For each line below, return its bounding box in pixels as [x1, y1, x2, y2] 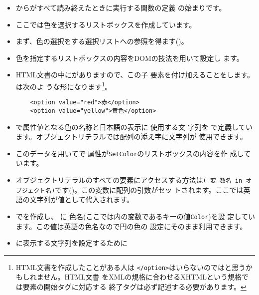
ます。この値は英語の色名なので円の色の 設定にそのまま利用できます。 [15, 221, 247, 231]
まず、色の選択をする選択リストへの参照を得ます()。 [15, 36, 188, 46]
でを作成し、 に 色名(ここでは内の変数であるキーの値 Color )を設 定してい [15, 211, 255, 221]
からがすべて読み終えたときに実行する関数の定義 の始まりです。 [15, 2, 226, 12]
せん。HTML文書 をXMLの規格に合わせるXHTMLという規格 [43, 272, 242, 282]
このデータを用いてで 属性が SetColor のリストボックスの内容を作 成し [15, 148, 244, 158]
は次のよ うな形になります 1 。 [15, 79, 112, 91]
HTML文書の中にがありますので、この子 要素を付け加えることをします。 [15, 69, 254, 80]
